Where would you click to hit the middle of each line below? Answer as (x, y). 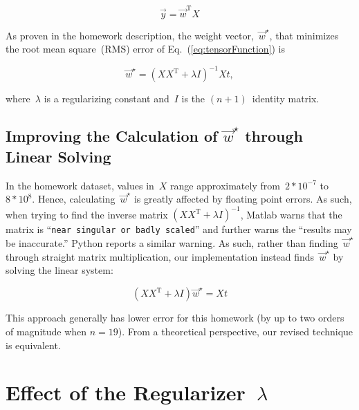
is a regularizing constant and (107, 99)
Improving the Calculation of (112, 136)
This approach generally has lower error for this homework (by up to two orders (175, 318)
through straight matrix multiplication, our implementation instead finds (160, 256)
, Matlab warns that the (291, 214)
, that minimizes (304, 35)
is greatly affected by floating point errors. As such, (243, 199)
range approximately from (225, 185)
